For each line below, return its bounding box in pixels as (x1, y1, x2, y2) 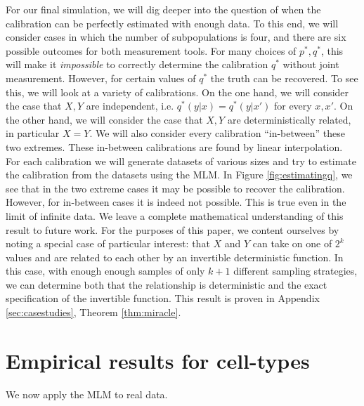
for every (273, 98, 312, 113)
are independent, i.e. (86, 98, 174, 113)
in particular (6, 126, 60, 140)
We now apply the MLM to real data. (6, 386, 168, 401)
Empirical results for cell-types (6, 346, 310, 374)
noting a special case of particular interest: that (6, 236, 210, 251)
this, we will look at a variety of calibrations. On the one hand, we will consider (6, 84, 349, 99)
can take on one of (252, 236, 332, 251)
